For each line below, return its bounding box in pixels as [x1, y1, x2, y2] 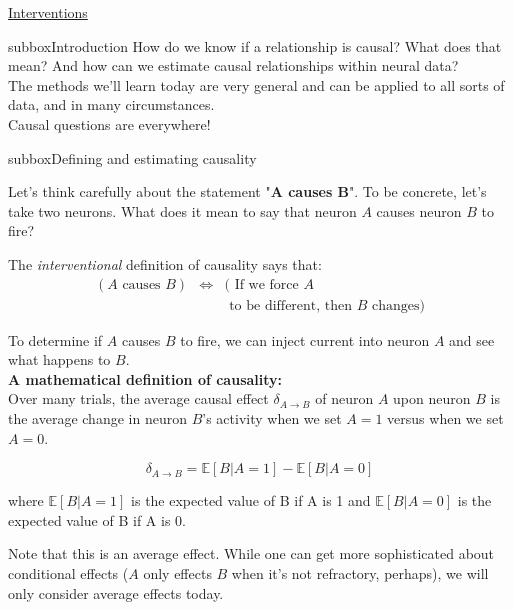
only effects [143, 562, 212, 583]
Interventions [8, 2, 88, 22]
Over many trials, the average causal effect [8, 388, 269, 409]
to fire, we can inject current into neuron [180, 329, 430, 350]
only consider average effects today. [8, 582, 224, 603]
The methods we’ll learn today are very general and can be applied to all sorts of [8, 74, 505, 95]
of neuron [315, 388, 374, 409]
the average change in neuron [8, 407, 187, 428]
